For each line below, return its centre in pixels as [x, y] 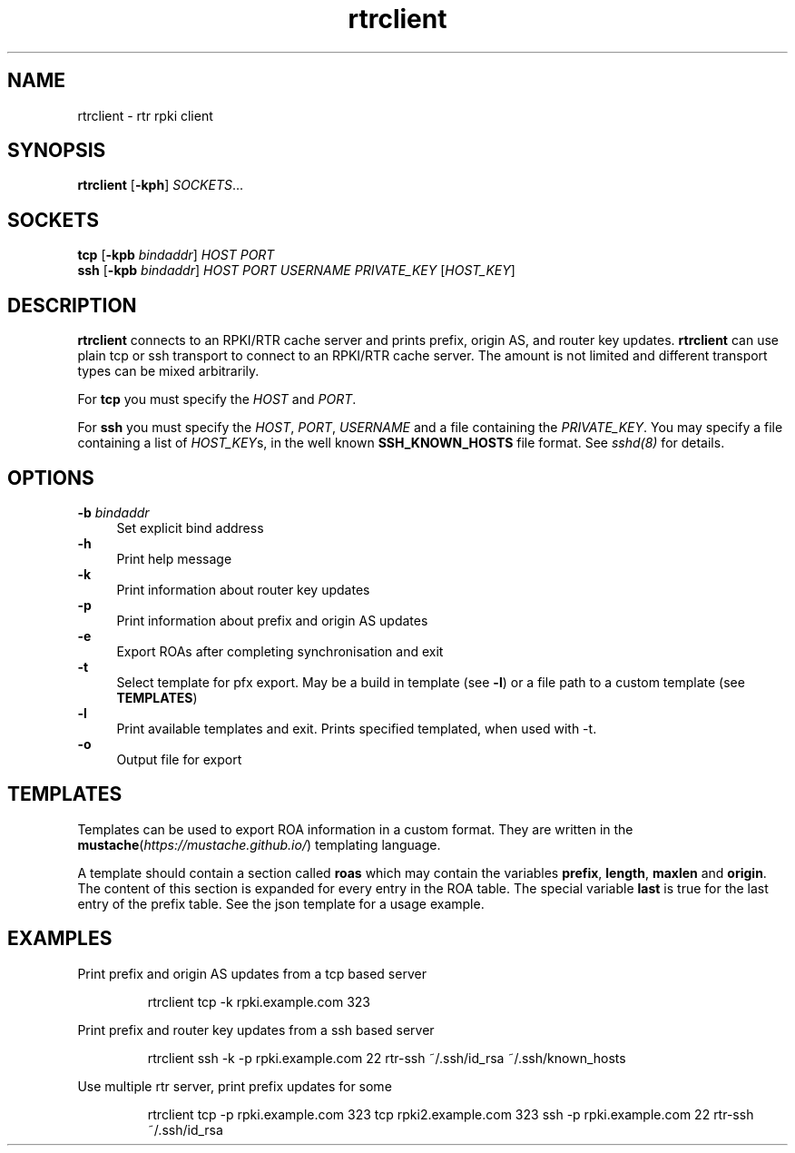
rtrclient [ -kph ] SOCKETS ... [161, 185]
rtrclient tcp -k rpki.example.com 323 [259, 1001]
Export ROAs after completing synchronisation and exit [280, 651]
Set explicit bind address [190, 527]
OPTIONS [51, 478]
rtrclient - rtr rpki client [145, 115]
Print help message [174, 558]
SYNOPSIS [57, 151]
